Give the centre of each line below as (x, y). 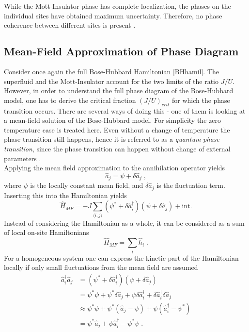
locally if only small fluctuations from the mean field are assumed (101, 267)
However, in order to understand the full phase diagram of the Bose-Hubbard (119, 91)
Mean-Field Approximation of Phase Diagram (121, 51)
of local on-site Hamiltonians (47, 232)
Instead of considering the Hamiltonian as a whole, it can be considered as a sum (124, 223)
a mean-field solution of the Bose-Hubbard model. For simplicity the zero (112, 120)
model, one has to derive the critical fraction (70, 100)
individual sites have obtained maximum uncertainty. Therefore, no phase (113, 15)
